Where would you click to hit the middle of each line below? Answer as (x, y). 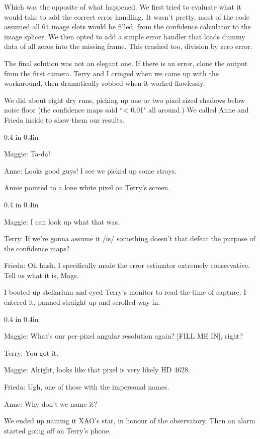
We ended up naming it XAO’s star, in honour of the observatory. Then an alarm (130, 421)
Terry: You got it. (31, 352)
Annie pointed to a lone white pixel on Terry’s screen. (87, 187)
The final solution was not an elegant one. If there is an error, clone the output (126, 63)
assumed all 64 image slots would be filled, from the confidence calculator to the (127, 26)
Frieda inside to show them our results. (64, 119)
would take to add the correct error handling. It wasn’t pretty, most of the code (127, 16)
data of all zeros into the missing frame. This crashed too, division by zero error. (128, 46)
